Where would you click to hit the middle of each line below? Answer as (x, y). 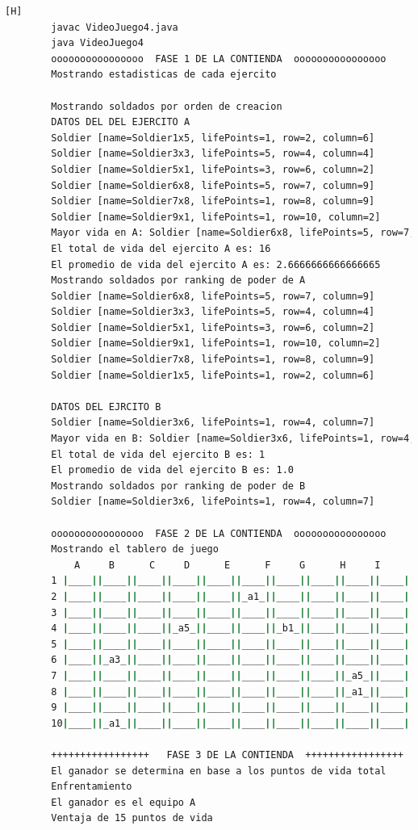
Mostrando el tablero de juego (135, 549)
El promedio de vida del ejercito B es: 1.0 (172, 470)
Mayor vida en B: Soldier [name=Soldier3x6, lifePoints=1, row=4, (233, 439)
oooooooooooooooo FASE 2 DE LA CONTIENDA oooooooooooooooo (219, 533)
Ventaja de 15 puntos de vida (132, 818)
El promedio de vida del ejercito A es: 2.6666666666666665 (216, 264)
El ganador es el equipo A (123, 802)
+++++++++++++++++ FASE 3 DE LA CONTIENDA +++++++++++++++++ (227, 755)
